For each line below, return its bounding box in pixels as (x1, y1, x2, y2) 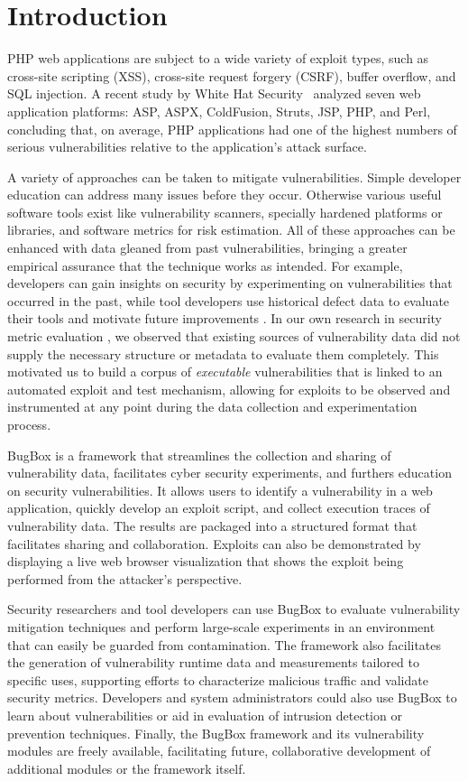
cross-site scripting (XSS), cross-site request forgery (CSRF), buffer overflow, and (7, 66, 456, 85)
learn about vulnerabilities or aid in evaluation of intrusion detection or (7, 705, 402, 724)
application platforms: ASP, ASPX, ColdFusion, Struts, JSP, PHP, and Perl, (7, 101, 431, 120)
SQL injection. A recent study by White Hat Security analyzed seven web (7, 84, 421, 103)
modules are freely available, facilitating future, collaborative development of (7, 741, 431, 760)
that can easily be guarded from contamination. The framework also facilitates (7, 635, 442, 654)
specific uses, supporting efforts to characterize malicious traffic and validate (7, 670, 428, 689)
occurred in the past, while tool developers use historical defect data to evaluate (7, 291, 450, 310)
